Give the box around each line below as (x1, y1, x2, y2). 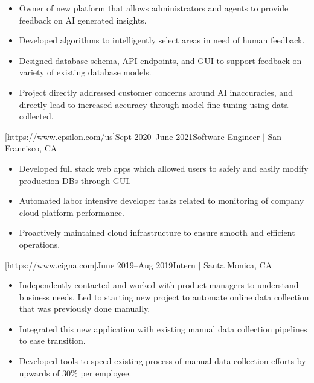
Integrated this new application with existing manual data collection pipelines (19, 322, 307, 335)
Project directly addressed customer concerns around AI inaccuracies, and (19, 86, 293, 98)
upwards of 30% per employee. (19, 366, 132, 379)
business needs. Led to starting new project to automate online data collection (19, 290, 309, 303)
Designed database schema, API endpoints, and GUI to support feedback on (19, 54, 302, 66)
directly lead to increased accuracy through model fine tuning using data (19, 98, 289, 110)
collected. (19, 110, 54, 122)
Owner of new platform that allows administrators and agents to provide (19, 2, 289, 14)
